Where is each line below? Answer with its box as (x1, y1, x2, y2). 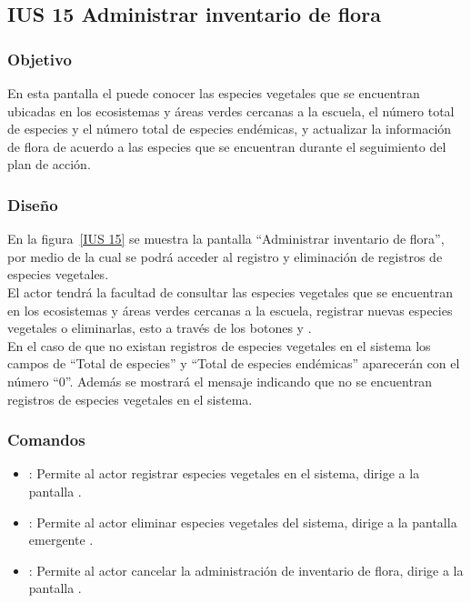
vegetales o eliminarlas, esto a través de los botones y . (7, 318, 312, 337)
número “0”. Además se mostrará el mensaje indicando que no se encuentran (7, 371, 433, 390)
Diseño (7, 193, 58, 216)
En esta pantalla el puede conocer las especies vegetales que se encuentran (7, 84, 420, 102)
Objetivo (7, 47, 72, 70)
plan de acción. (7, 155, 91, 174)
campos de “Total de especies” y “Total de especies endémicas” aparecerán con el (7, 354, 460, 373)
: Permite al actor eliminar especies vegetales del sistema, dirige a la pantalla (28, 512, 457, 531)
